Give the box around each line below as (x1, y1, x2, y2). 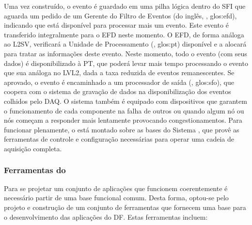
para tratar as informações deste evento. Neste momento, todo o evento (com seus (4, 48, 247, 58)
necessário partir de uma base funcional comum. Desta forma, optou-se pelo (4, 193, 229, 203)
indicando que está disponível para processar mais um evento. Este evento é (4, 20, 229, 30)
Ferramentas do (4, 164, 66, 176)
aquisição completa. (4, 143, 62, 153)
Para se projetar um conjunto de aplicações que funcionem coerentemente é (4, 183, 228, 193)
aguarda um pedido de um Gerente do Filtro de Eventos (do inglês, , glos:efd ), (4, 10, 237, 20)
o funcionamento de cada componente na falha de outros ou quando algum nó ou (4, 105, 244, 115)
